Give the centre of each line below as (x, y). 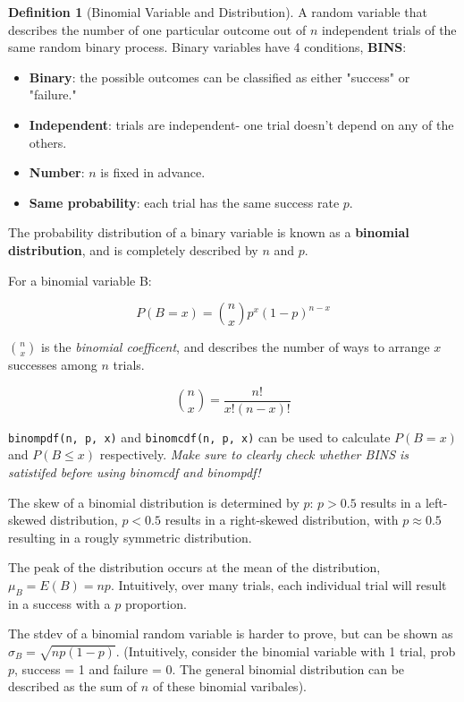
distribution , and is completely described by (133, 249)
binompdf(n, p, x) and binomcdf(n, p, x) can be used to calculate (199, 437)
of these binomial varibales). (229, 686)
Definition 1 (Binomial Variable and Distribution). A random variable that (218, 12)
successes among (53, 365)
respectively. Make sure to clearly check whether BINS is (254, 454)
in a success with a (59, 603)
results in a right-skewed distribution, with (282, 520)
